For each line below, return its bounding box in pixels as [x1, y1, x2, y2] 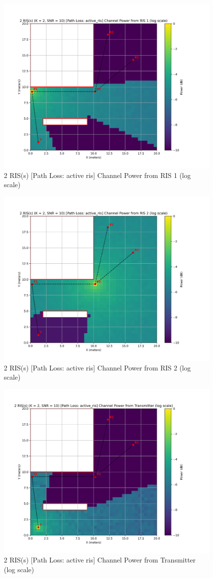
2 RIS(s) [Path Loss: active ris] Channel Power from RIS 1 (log [4, 170, 191, 180]
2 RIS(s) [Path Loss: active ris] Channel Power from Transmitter [4, 555, 196, 565]
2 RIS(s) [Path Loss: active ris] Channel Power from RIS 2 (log [4, 362, 191, 372]
